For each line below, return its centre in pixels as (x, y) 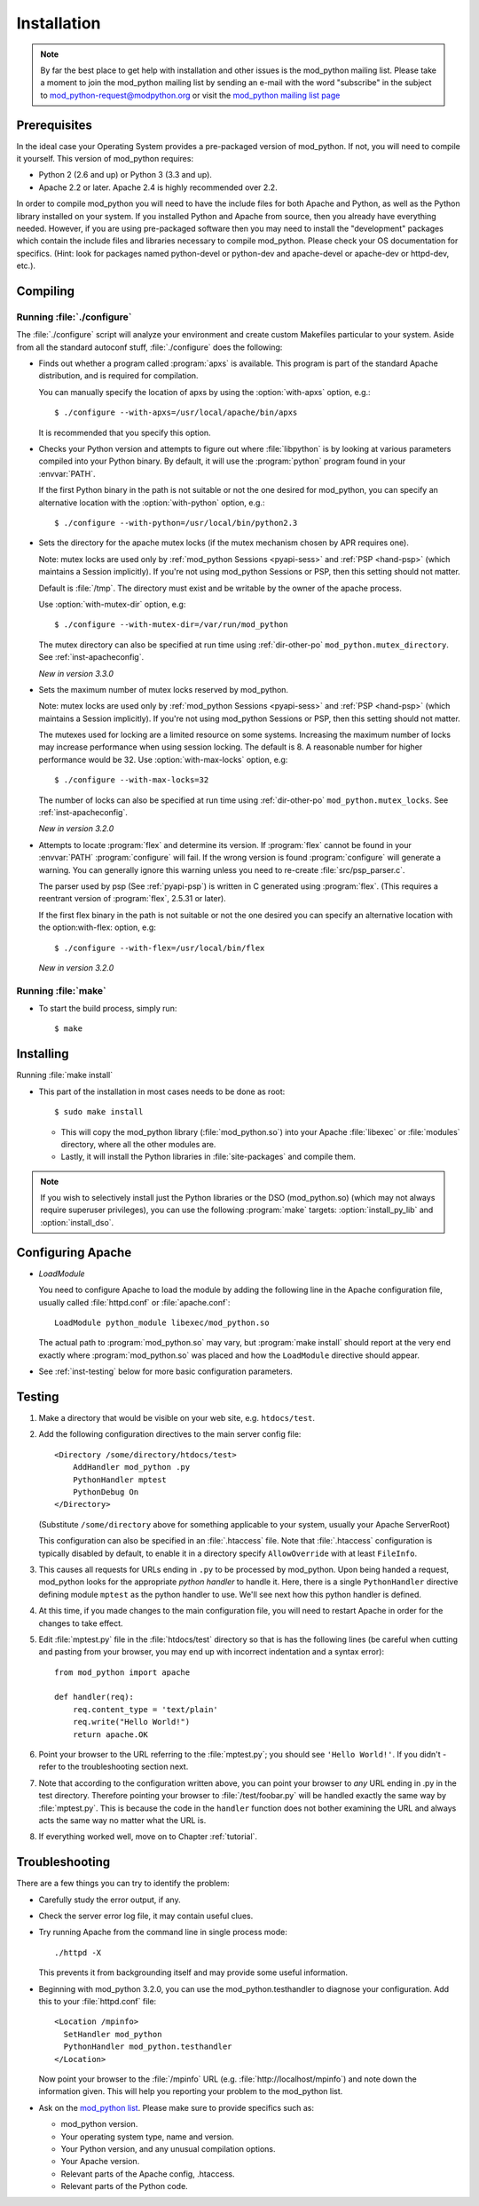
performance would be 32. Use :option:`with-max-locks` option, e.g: (163, 759)
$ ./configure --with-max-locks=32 (132, 780)
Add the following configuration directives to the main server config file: (170, 1434)
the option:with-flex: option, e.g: (98, 927)
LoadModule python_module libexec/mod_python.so (162, 1322)
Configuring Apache (74, 1252)
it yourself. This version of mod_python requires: (105, 159)
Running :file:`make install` (65, 1075)
